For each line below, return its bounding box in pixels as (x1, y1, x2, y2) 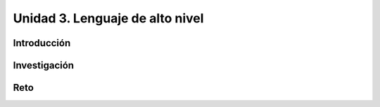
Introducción (13, 37, 71, 49)
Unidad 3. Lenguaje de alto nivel (13, 10, 204, 26)
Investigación (13, 59, 74, 71)
